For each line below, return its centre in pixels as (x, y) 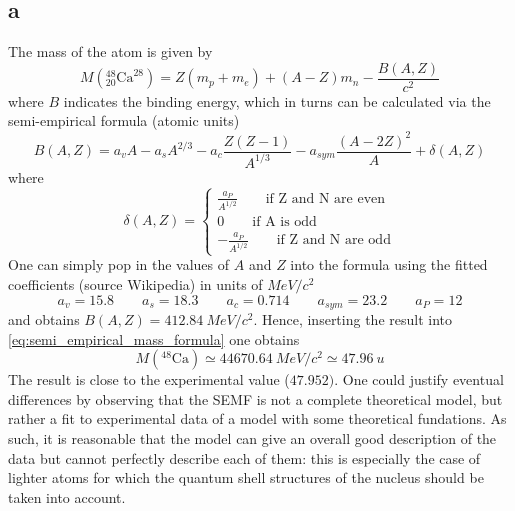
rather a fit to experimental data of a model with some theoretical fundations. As (257, 418)
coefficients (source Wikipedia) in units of (135, 283)
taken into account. (67, 496)
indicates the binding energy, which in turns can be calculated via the (277, 100)
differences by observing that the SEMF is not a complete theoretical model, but (255, 398)
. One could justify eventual (419, 379)
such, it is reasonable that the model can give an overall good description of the (252, 437)
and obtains (44, 318)
